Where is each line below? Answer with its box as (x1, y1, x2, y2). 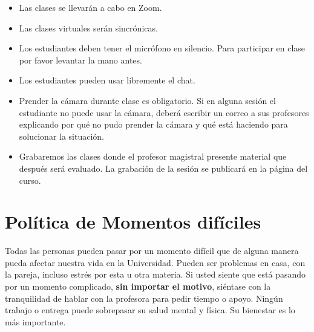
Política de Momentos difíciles (5, 209, 261, 234)
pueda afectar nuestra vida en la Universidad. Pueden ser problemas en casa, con (5, 256, 306, 269)
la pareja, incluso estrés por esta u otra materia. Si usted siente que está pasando (5, 268, 306, 281)
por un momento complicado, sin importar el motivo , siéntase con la (5, 280, 271, 293)
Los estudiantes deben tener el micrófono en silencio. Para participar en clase (19, 42, 306, 54)
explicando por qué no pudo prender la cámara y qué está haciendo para (19, 118, 288, 131)
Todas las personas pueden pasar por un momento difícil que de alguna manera (5, 244, 299, 257)
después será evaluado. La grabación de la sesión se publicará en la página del (19, 161, 308, 174)
